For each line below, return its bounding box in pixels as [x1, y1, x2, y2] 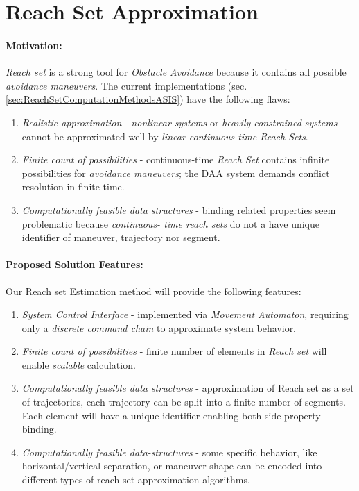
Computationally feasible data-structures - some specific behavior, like [21, 444, 317, 459]
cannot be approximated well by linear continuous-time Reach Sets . [21, 128, 308, 143]
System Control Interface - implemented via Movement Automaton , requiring [21, 307, 349, 322]
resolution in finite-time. [21, 179, 125, 194]
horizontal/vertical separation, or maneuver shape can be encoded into [21, 458, 322, 473]
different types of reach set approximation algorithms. [21, 472, 250, 487]
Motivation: [6, 38, 62, 52]
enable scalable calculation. [21, 357, 136, 372]
